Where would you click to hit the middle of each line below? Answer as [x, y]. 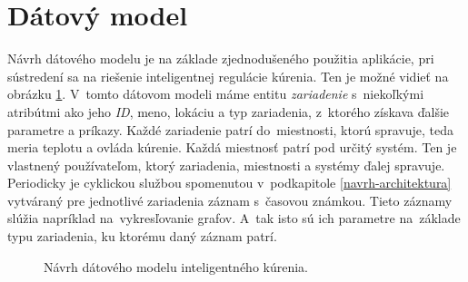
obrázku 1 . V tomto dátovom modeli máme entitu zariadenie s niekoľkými [216, 94]
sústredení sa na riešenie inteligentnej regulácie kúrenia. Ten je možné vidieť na [228, 76]
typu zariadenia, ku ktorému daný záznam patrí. [142, 236]
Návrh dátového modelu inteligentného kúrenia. [176, 266]
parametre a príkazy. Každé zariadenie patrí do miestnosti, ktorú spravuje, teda [230, 129]
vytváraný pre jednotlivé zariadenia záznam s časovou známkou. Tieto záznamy [230, 200]
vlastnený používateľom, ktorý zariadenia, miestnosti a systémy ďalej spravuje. [226, 165]
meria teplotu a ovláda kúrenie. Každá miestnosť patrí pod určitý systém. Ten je [232, 147]
